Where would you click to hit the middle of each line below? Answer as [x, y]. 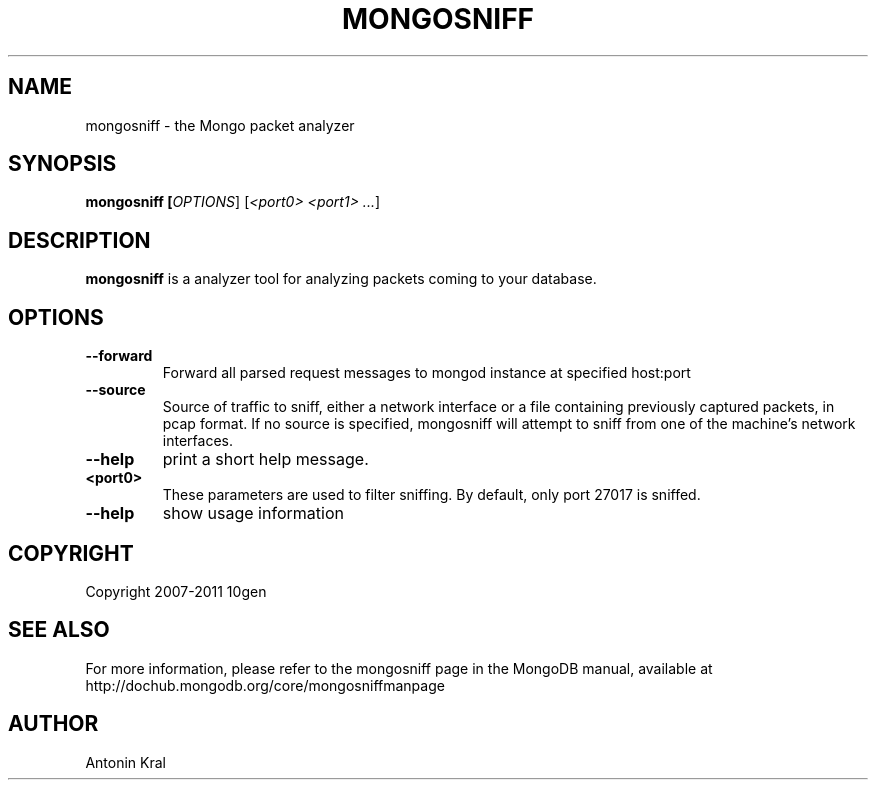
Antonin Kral [125, 762]
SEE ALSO [59, 630]
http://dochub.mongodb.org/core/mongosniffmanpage [265, 685]
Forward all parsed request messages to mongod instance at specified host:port [426, 373]
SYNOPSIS [62, 164]
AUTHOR [53, 724]
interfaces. [197, 441]
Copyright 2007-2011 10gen [176, 591]
